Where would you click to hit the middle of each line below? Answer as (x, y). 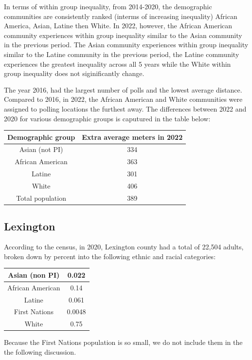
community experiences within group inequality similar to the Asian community (123, 35)
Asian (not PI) (41, 149)
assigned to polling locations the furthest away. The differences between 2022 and (125, 108)
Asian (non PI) (34, 275)
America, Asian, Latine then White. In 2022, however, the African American (118, 26)
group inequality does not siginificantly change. (74, 73)
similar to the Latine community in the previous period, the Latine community (122, 54)
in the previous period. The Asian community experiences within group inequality (126, 45)
